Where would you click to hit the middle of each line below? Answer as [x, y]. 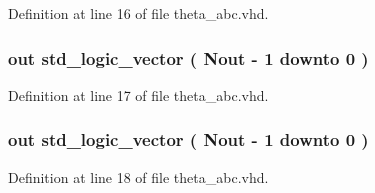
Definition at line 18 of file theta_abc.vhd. [138, 176]
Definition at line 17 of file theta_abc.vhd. [138, 94]
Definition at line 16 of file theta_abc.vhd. [138, 13]
